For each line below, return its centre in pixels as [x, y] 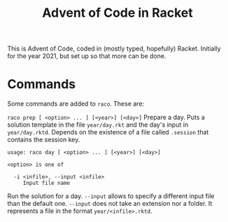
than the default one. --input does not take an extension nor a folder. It [110, 204]
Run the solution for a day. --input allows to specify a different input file [111, 196]
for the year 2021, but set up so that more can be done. [87, 56]
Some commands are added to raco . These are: [76, 104]
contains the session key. [44, 140]
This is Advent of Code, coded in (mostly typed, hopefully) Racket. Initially [114, 49]
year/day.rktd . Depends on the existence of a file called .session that [108, 132]
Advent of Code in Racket [117, 13]
